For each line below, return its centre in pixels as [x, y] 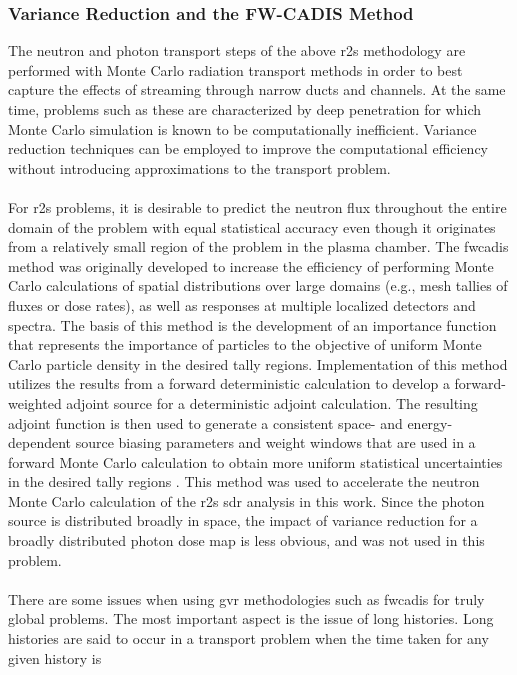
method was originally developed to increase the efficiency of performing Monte [251, 265]
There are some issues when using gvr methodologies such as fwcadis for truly [246, 598]
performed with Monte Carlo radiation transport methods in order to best [235, 69]
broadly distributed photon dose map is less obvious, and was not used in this [246, 540]
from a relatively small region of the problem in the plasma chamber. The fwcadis [258, 246]
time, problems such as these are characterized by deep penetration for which [245, 109]
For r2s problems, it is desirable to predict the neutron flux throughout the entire [257, 206]
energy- [430, 422]
